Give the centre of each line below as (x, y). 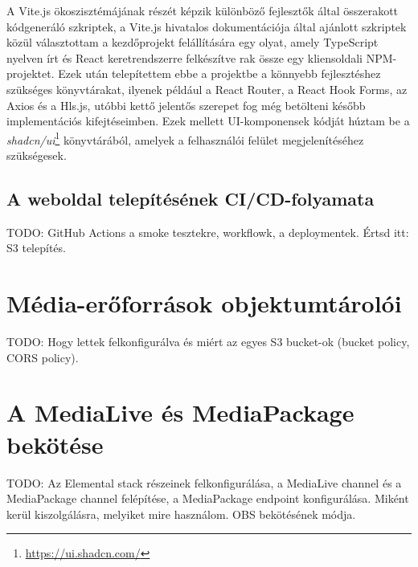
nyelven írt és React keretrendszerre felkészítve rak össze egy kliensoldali (184, 57)
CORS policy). (43, 357)
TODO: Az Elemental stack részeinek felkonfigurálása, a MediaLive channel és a (204, 482)
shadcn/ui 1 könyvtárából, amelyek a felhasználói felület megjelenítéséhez (185, 138)
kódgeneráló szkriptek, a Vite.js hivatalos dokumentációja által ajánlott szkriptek (207, 26)
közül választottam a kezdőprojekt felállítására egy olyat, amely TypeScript (193, 42)
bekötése (55, 444)
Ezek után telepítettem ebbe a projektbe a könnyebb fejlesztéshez (219, 73)
